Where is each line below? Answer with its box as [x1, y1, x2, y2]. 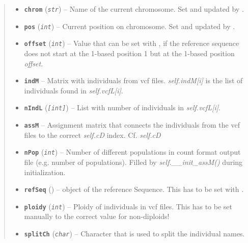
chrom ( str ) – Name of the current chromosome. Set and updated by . [24, 4, 244, 14]
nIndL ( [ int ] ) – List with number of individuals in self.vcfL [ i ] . [24, 102, 221, 113]
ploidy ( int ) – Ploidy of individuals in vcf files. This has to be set [24, 201, 233, 211]
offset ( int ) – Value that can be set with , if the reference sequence [24, 38, 239, 48]
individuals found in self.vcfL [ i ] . [24, 85, 123, 95]
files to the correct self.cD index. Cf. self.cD [24, 129, 161, 140]
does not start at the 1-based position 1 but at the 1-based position [24, 47, 235, 58]
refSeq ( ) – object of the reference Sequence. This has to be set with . [24, 184, 244, 195]
